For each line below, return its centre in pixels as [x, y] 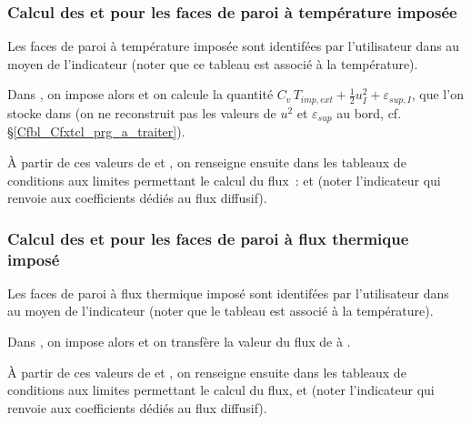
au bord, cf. [369, 112]
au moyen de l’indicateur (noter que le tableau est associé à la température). [220, 311]
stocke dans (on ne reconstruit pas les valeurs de [142, 112]
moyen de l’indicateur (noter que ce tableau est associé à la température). [213, 63]
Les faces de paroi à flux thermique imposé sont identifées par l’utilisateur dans [228, 293]
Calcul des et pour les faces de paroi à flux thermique [208, 238]
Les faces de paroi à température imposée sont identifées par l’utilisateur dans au [234, 46]
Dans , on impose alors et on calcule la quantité [140, 94]
